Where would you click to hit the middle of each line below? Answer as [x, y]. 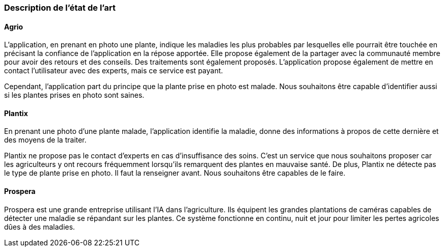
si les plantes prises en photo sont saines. [74, 95]
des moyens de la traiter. [45, 140]
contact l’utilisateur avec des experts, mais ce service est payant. [114, 71]
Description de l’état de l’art [60, 8]
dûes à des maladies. [40, 227]
